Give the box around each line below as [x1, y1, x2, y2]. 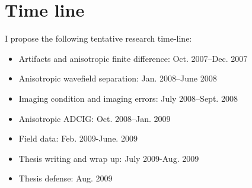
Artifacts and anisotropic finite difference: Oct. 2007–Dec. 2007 [18, 52, 248, 64]
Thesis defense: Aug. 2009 [18, 172, 113, 184]
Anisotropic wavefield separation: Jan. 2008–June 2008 [18, 72, 217, 84]
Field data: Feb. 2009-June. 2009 [18, 132, 138, 145]
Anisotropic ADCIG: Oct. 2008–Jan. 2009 [18, 112, 171, 124]
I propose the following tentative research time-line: [5, 32, 192, 45]
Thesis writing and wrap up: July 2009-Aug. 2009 [18, 152, 199, 164]
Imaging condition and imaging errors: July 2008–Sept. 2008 [18, 92, 238, 104]
